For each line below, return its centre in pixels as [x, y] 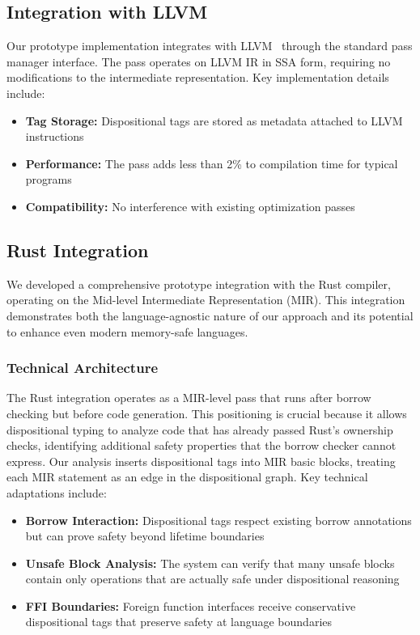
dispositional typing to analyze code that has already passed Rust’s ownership [200, 429]
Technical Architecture [83, 368]
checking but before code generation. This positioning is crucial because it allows [207, 413]
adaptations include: [57, 492]
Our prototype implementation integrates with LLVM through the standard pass [210, 46]
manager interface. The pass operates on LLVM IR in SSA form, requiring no [199, 61]
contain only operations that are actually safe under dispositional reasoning [212, 579]
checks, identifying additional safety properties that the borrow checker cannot [202, 445]
